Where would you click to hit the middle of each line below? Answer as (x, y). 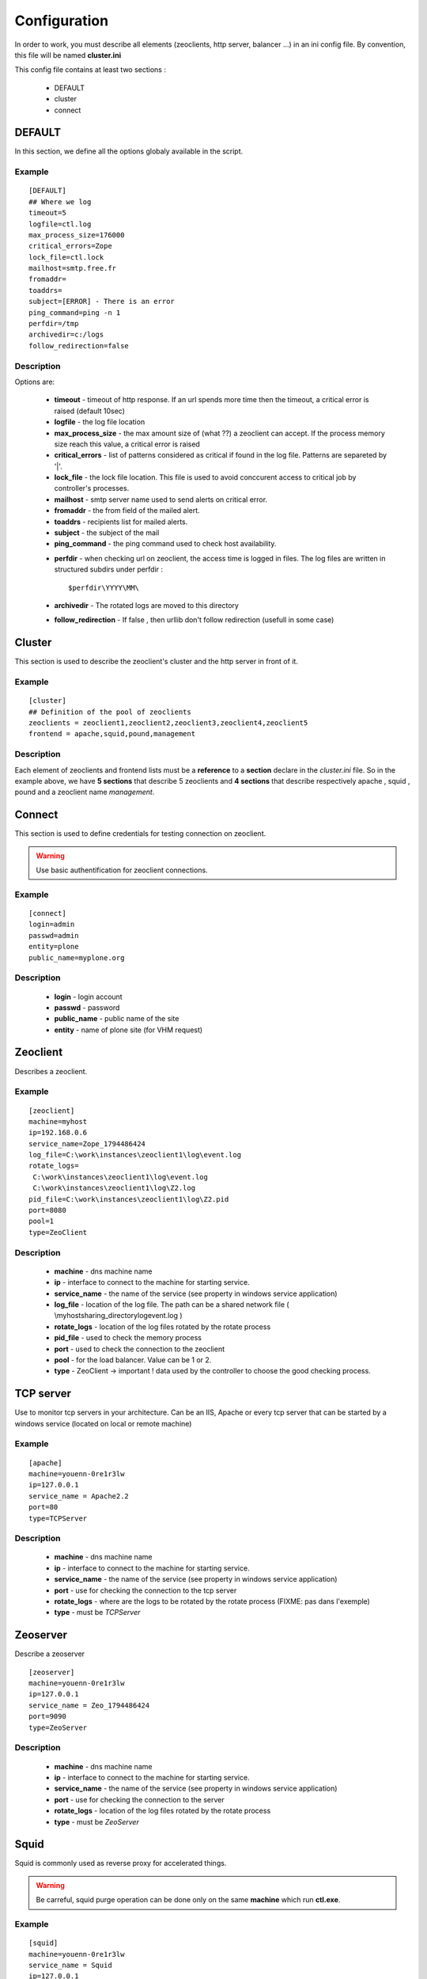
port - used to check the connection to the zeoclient (140, 1349)
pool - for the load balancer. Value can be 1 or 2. (133, 1360)
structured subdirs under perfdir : (109, 569)
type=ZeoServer (58, 1727)
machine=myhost (58, 1121)
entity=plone (54, 947)
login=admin (52, 925)
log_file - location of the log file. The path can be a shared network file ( (172, 1304)
